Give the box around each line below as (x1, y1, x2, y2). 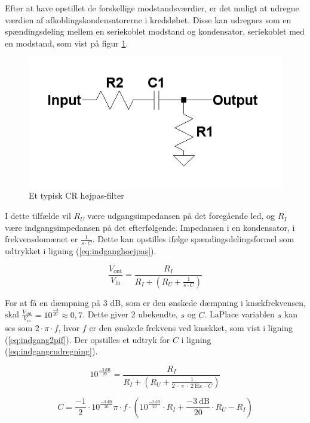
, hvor (58, 322, 80, 334)
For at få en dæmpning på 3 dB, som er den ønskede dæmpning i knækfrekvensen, (5, 296, 306, 308)
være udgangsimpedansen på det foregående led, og (87, 209, 275, 222)
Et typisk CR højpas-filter (29, 189, 124, 202)
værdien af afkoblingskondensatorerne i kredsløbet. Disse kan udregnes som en (5, 13, 291, 26)
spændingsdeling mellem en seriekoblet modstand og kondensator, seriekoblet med (5, 25, 305, 38)
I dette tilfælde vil (5, 209, 71, 222)
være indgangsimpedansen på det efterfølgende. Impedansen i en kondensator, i (5, 221, 295, 233)
